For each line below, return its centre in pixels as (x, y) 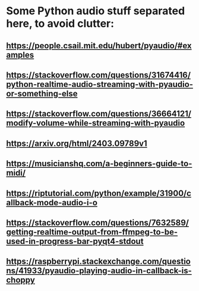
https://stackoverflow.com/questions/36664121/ (99, 114)
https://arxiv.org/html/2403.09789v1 (77, 143)
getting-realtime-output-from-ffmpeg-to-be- (92, 232)
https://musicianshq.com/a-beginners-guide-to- (99, 164)
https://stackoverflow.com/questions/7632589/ (97, 222)
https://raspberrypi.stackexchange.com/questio (99, 262)
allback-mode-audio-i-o (52, 203)
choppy (21, 280)
